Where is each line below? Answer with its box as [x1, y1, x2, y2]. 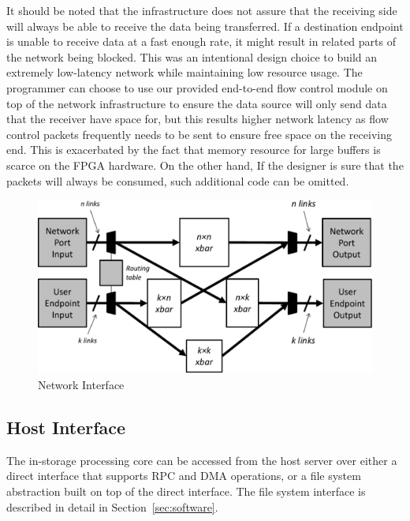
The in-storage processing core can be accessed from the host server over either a [6, 452, 397, 468]
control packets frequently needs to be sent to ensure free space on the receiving [6, 126, 392, 142]
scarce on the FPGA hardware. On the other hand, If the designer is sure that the [6, 156, 404, 173]
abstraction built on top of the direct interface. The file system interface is [6, 482, 366, 499]
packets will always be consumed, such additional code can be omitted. [6, 172, 349, 189]
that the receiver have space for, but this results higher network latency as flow [6, 111, 389, 127]
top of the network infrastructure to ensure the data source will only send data [6, 95, 387, 111]
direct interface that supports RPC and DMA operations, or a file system [6, 467, 361, 484]
